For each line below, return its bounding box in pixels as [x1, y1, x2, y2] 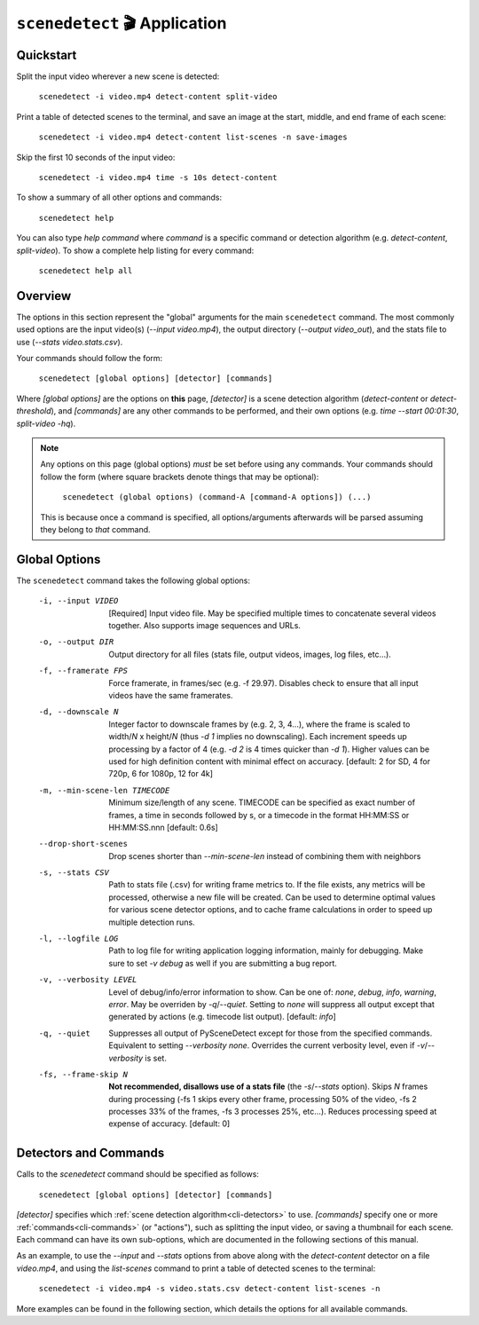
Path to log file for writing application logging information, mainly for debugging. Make [108, 945, 424, 956]
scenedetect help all [38, 265, 133, 275]
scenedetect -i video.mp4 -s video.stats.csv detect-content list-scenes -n [38, 1283, 381, 1294]
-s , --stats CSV [38, 868, 110, 878]
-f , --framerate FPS [38, 666, 129, 676]
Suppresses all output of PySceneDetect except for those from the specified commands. [108, 1028, 433, 1038]
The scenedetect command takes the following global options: [16, 575, 250, 586]
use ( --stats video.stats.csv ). [16, 336, 123, 347]
